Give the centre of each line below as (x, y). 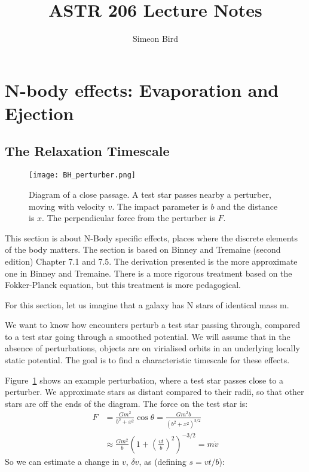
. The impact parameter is (160, 206)
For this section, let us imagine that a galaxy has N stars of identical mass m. (147, 304)
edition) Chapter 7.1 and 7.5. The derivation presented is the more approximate (151, 261)
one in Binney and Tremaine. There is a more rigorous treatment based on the (149, 273)
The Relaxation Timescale (87, 151)
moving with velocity (67, 206)
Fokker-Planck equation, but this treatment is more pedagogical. (123, 285)
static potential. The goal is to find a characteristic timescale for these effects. (147, 360)
